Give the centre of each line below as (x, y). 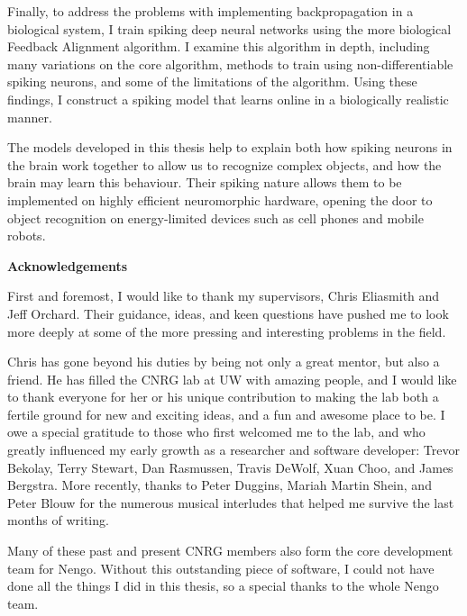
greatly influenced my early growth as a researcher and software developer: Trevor (233, 450)
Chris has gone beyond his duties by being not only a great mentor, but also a (224, 362)
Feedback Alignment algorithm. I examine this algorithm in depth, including (219, 46)
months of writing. (58, 520)
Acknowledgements (68, 265)
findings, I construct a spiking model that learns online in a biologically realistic (228, 99)
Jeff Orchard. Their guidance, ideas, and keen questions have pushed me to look (228, 313)
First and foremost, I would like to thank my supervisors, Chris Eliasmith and (224, 296)
